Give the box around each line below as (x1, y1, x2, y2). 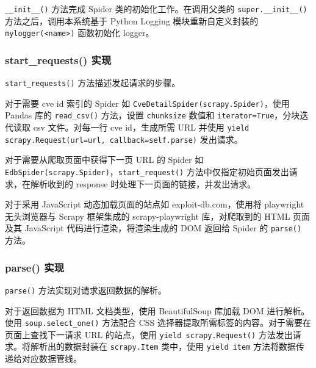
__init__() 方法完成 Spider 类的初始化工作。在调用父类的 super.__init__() (5, 2, 307, 15)
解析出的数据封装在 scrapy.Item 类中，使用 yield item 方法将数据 (30, 340, 296, 353)
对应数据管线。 (21, 352, 82, 365)
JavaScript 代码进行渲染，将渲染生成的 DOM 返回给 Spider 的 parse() (24, 222, 302, 234)
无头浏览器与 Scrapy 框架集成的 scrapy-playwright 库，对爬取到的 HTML (5, 209, 290, 222)
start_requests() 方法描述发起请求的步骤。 (5, 76, 181, 89)
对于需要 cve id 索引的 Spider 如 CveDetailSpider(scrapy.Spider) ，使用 (5, 96, 290, 109)
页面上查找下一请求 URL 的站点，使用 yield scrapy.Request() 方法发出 (5, 328, 293, 341)
